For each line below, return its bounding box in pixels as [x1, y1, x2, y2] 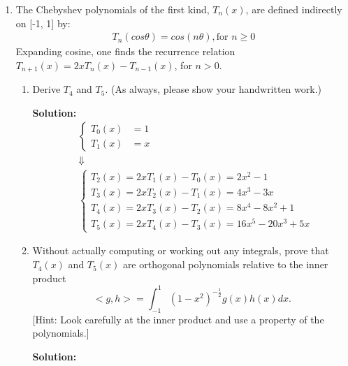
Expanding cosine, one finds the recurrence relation [15, 44, 235, 59]
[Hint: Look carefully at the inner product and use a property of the [32, 312, 324, 326]
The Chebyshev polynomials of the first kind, [15, 2, 210, 16]
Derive [32, 82, 61, 96]
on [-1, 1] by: [15, 15, 71, 30]
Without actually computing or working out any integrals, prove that [32, 243, 329, 258]
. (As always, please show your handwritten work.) [105, 82, 322, 96]
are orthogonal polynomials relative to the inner [122, 257, 328, 272]
